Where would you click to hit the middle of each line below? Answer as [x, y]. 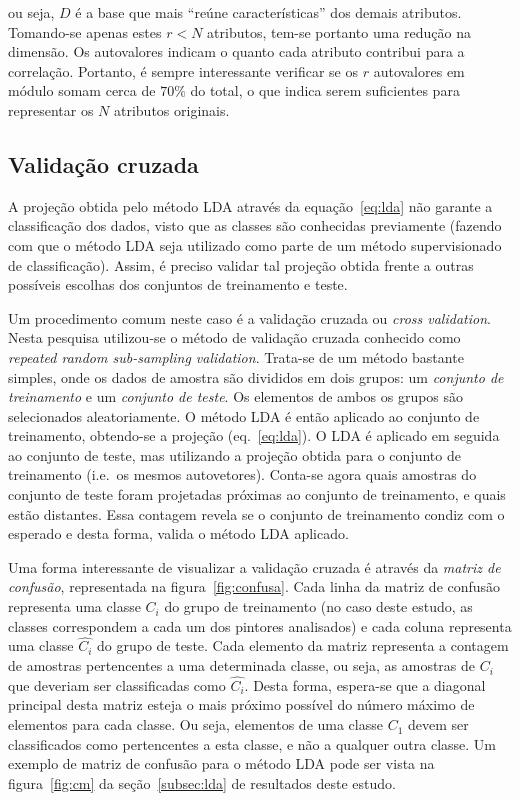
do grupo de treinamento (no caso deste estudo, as [318, 606]
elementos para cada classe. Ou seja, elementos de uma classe [195, 724]
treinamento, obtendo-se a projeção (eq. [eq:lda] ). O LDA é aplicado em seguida [254, 435]
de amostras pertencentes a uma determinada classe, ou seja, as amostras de [242, 665]
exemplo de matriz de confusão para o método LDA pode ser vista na [221, 763]
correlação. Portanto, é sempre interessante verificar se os [183, 70]
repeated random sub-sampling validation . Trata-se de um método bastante [236, 356]
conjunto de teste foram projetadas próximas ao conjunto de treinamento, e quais [257, 494]
